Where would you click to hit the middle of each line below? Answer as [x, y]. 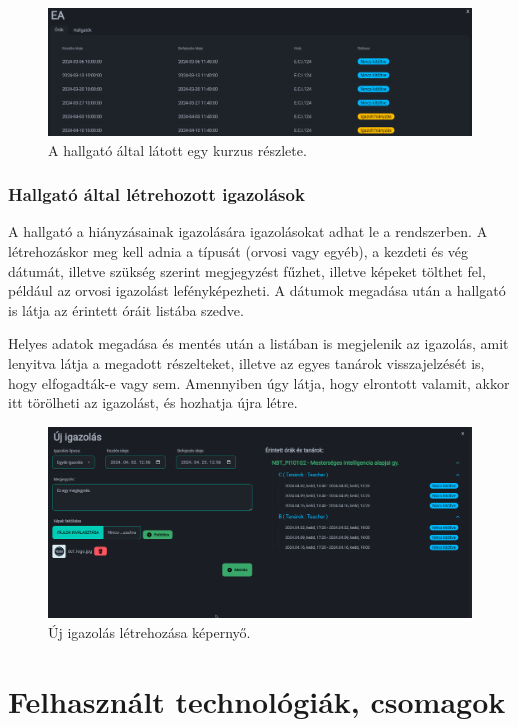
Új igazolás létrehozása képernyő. [149, 631]
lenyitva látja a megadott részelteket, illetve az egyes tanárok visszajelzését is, [246, 362]
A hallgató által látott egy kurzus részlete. [177, 149]
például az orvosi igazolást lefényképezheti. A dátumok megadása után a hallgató [257, 290]
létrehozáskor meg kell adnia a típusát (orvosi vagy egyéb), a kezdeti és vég [238, 250]
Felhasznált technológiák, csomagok [257, 700]
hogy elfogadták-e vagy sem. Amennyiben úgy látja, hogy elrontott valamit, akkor [259, 382]
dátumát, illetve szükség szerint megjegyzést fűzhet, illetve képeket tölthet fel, [247, 270]
